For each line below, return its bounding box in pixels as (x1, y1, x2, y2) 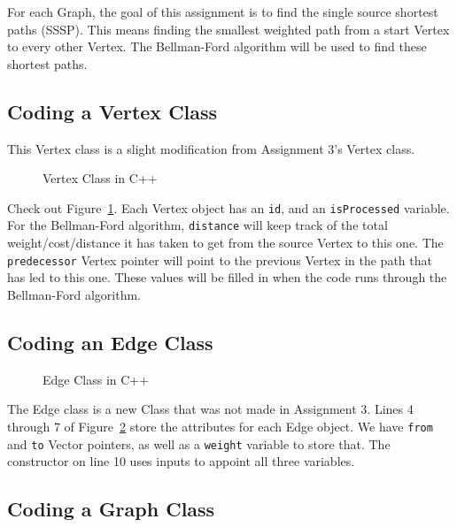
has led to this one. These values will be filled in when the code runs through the (7, 268, 447, 286)
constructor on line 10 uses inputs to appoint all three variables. (7, 452, 355, 470)
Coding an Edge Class (7, 328, 213, 355)
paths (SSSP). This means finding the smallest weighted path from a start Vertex (7, 19, 450, 38)
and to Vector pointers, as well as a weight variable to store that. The (7, 434, 391, 453)
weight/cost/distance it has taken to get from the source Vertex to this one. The (7, 233, 444, 252)
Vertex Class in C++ (43, 169, 158, 187)
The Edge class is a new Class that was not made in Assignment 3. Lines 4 (7, 400, 414, 418)
